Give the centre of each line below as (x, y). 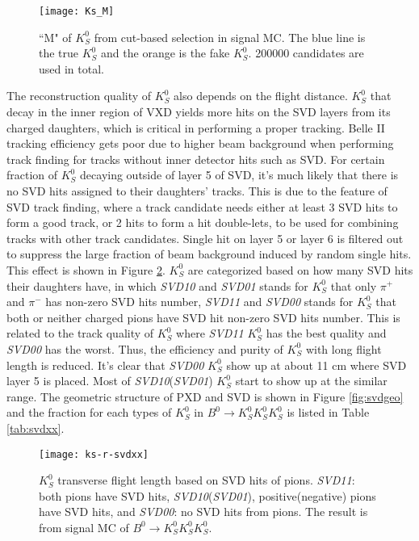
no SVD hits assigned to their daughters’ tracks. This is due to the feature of (197, 191)
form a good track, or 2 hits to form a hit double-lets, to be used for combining (203, 222)
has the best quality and (326, 333)
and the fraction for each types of (89, 412)
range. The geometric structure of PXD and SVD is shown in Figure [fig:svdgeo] (205, 396)
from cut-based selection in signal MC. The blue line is (230, 37)
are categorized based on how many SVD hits (300, 269)
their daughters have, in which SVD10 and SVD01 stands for (157, 285)
